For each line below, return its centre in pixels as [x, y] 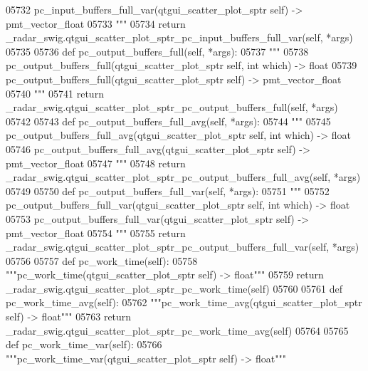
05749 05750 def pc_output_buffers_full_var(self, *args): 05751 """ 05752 [168, 190]
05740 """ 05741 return [55, 93]
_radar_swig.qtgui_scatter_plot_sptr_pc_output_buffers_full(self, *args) [172, 107]
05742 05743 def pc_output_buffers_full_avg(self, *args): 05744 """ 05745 [168, 121]
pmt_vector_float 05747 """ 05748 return [96, 163]
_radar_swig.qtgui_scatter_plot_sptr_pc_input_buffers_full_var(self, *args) [179, 37]
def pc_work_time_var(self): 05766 [84, 344]
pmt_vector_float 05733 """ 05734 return [96, 23]
